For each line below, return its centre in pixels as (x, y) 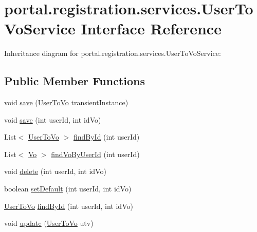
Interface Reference (151, 28)
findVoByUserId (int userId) (95, 154)
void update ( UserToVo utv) (49, 223)
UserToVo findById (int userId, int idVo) (69, 206)
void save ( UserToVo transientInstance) (66, 102)
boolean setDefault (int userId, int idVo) (68, 189)
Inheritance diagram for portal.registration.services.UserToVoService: (113, 53)
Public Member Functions (75, 81)
